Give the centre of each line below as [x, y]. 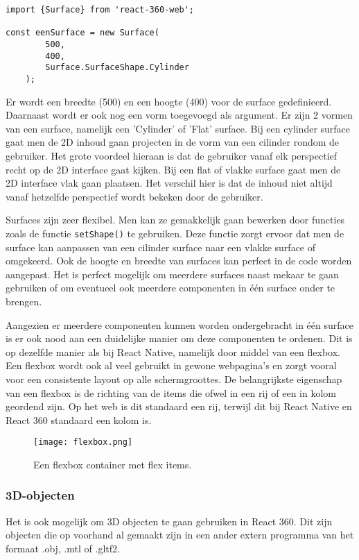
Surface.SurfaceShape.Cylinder [117, 68]
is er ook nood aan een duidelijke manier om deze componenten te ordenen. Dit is [179, 338]
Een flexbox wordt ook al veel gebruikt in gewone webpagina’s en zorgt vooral [171, 365]
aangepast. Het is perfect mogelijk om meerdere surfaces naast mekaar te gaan [172, 274]
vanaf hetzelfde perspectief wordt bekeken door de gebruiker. [134, 196]
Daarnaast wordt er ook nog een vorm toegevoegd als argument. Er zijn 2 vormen [179, 115]
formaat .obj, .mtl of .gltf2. [63, 548]
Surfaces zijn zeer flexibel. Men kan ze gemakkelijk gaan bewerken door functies [175, 220]
